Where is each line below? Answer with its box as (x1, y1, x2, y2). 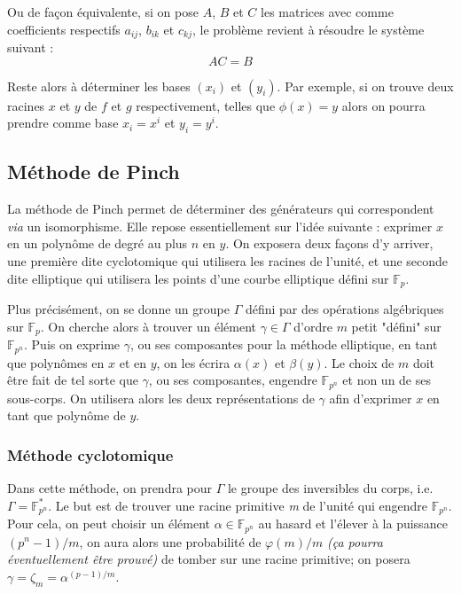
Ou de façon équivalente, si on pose (7, 3, 199, 20)
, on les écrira (156, 353, 230, 371)
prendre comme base (7, 113, 119, 132)
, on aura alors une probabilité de (79, 532, 262, 551)
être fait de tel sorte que (7, 371, 138, 389)
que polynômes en (7, 353, 105, 371)
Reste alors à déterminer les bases (7, 76, 191, 95)
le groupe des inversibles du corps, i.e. (227, 479, 434, 497)
